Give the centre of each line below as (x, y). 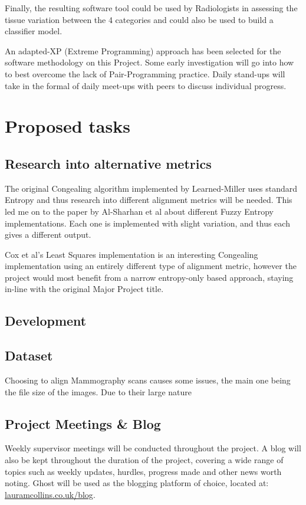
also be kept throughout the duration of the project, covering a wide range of (144, 460)
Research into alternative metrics (108, 163)
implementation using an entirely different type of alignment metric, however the (151, 266)
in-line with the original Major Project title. (84, 289)
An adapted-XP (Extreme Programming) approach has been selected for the (143, 50)
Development (46, 321)
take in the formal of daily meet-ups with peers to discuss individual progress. (146, 85)
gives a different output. (48, 235)
